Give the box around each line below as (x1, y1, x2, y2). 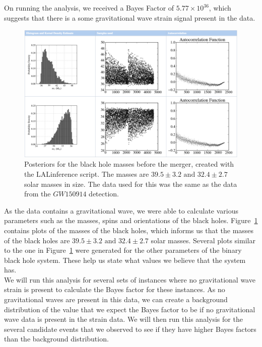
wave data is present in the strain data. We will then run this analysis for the (4, 314, 243, 324)
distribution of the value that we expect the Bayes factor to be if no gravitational (4, 304, 255, 314)
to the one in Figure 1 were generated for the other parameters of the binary (4, 245, 242, 255)
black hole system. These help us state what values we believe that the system (4, 254, 246, 265)
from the (24, 188, 51, 199)
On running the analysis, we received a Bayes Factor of (4, 3, 174, 13)
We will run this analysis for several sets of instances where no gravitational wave (4, 274, 255, 285)
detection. (89, 188, 119, 199)
